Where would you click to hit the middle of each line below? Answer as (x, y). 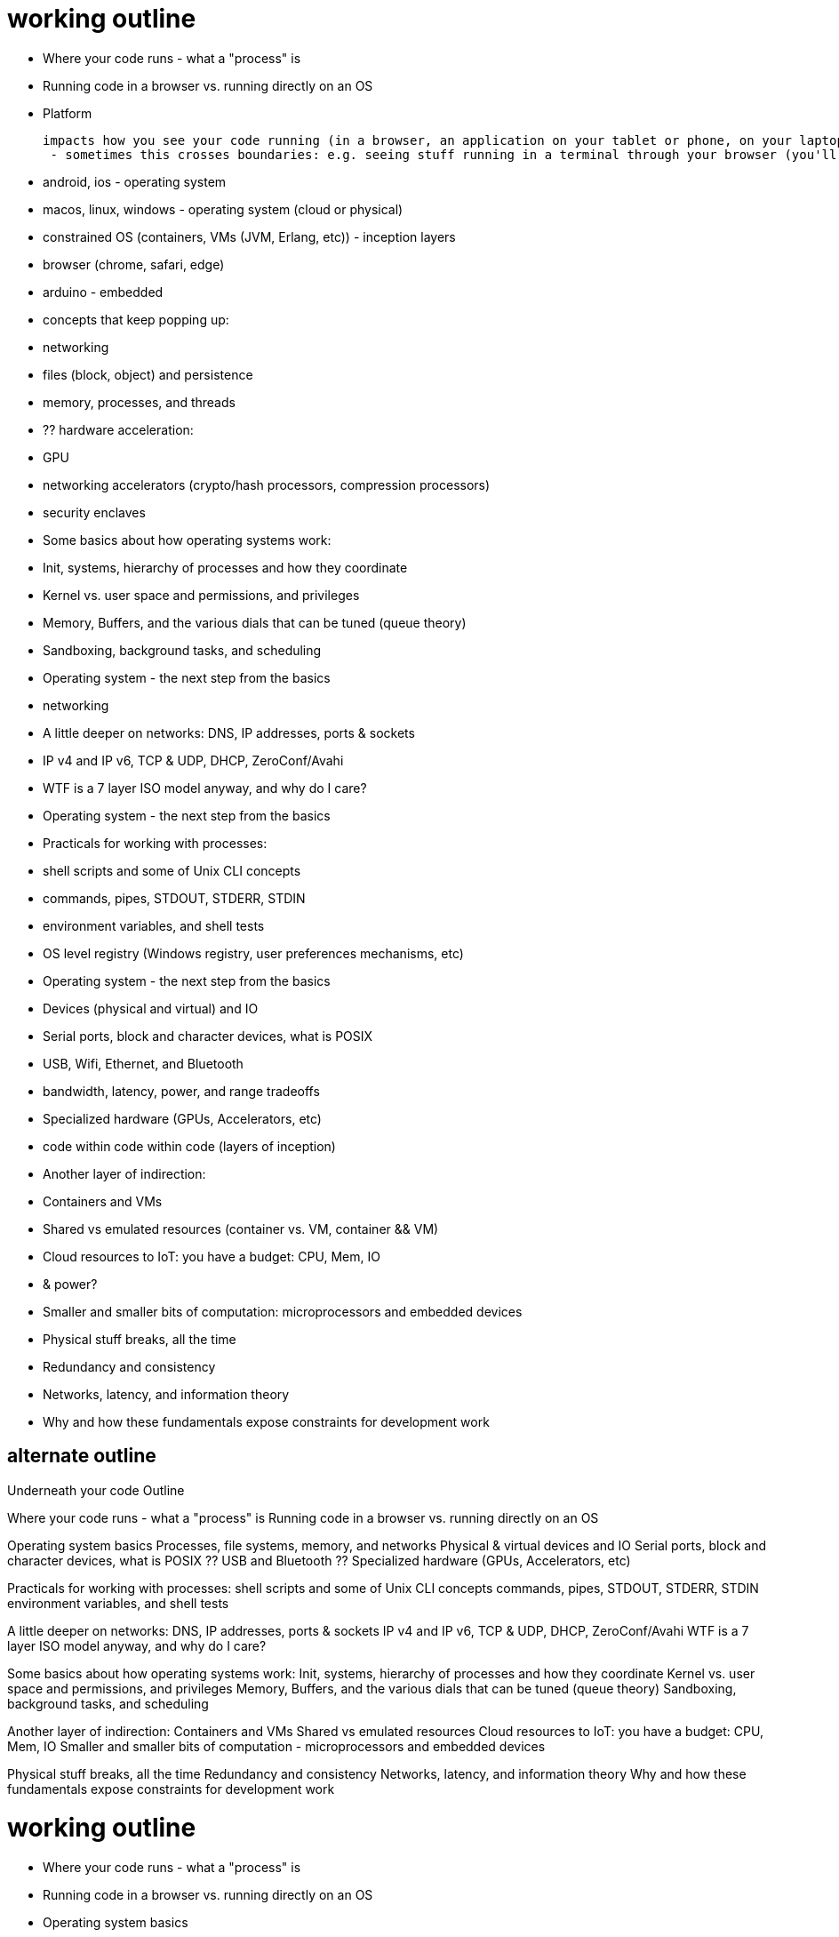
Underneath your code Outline (96, 1490)
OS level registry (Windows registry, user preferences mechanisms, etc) (253, 953)
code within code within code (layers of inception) (189, 1146)
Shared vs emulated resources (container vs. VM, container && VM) (241, 1229)
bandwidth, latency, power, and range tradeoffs (181, 1091)
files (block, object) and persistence (148, 374)
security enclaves (94, 512)
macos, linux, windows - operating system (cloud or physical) (223, 209)
